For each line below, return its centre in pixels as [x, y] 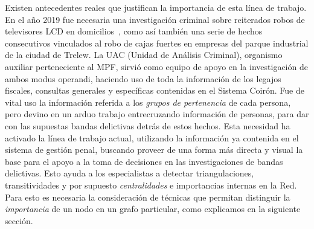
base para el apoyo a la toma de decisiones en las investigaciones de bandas [144, 161]
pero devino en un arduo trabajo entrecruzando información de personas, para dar [157, 114]
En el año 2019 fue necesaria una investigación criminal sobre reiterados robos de [155, 19]
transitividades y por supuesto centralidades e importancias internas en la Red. [151, 185]
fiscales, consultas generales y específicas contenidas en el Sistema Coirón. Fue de [155, 90]
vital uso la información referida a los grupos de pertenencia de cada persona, [148, 102]
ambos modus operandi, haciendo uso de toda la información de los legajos [143, 78]
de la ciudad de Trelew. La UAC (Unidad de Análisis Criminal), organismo [144, 55]
